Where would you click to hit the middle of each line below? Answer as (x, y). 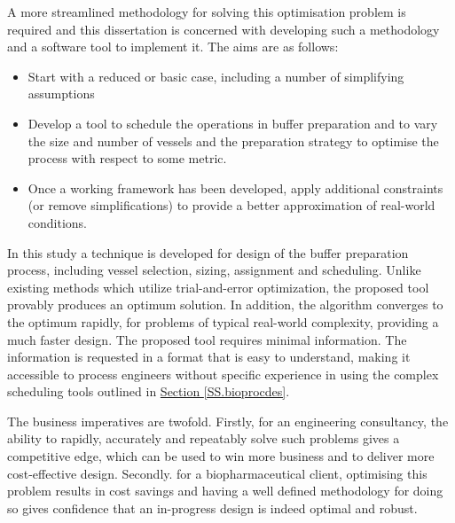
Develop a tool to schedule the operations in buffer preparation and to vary (233, 123)
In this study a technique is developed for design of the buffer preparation (208, 252)
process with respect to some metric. (127, 158)
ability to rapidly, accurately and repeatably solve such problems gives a (204, 438)
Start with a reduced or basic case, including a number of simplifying (216, 76)
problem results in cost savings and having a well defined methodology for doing (225, 491)
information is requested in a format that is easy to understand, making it (209, 357)
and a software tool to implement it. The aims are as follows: (173, 47)
